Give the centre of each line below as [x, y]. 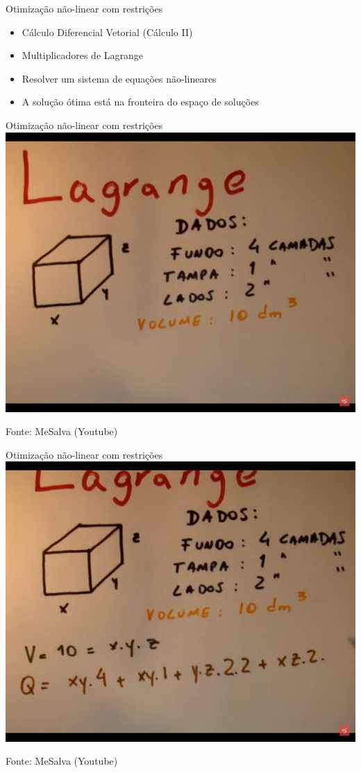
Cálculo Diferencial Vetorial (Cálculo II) [107, 32]
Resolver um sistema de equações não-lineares [119, 78]
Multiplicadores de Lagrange [82, 55]
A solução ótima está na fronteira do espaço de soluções [140, 102]
